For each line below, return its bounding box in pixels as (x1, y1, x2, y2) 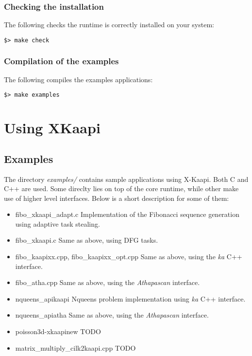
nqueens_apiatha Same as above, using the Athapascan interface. (15, 310, 209, 320)
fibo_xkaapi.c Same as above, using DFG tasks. (15, 235, 158, 245)
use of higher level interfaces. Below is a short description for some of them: (4, 193, 229, 203)
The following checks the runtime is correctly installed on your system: (4, 19, 214, 30)
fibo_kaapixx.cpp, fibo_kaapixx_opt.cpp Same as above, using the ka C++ (15, 251, 242, 262)
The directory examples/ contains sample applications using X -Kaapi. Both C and (4, 174, 249, 184)
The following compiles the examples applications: (4, 74, 153, 84)
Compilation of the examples (4, 55, 119, 67)
